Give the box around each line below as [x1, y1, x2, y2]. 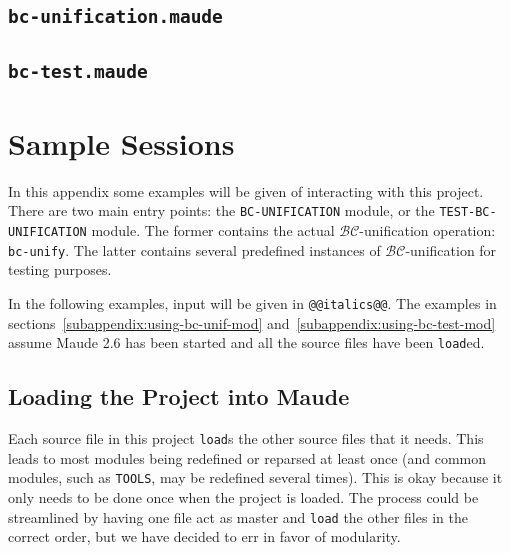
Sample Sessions [8, 122, 235, 163]
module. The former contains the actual [91, 220, 335, 241]
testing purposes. [8, 259, 112, 280]
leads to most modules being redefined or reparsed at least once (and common [8, 447, 487, 468]
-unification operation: [359, 220, 496, 241]
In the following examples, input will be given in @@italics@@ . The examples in [8, 293, 497, 313]
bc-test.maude [8, 60, 148, 82]
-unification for [405, 239, 497, 260]
